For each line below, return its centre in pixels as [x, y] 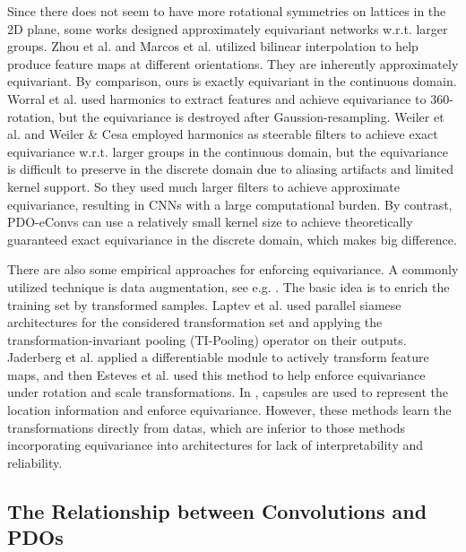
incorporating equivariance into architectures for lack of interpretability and [216, 445]
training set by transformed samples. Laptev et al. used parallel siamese [204, 304]
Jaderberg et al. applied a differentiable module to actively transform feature [218, 357]
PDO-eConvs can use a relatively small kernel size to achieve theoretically [210, 222]
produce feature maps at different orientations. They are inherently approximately [233, 63]
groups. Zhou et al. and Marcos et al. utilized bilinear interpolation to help [213, 46]
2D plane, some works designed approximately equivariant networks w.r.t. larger [228, 28]
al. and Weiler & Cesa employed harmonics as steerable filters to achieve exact [223, 134]
